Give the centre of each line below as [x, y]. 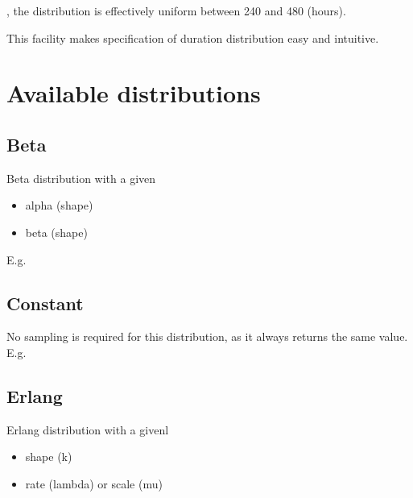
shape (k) [49, 456]
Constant [45, 303]
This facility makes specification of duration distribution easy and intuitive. [193, 37]
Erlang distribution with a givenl [88, 429]
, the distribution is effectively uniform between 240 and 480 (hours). [176, 10]
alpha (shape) [59, 205]
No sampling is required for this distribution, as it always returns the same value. [207, 336]
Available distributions [134, 93]
